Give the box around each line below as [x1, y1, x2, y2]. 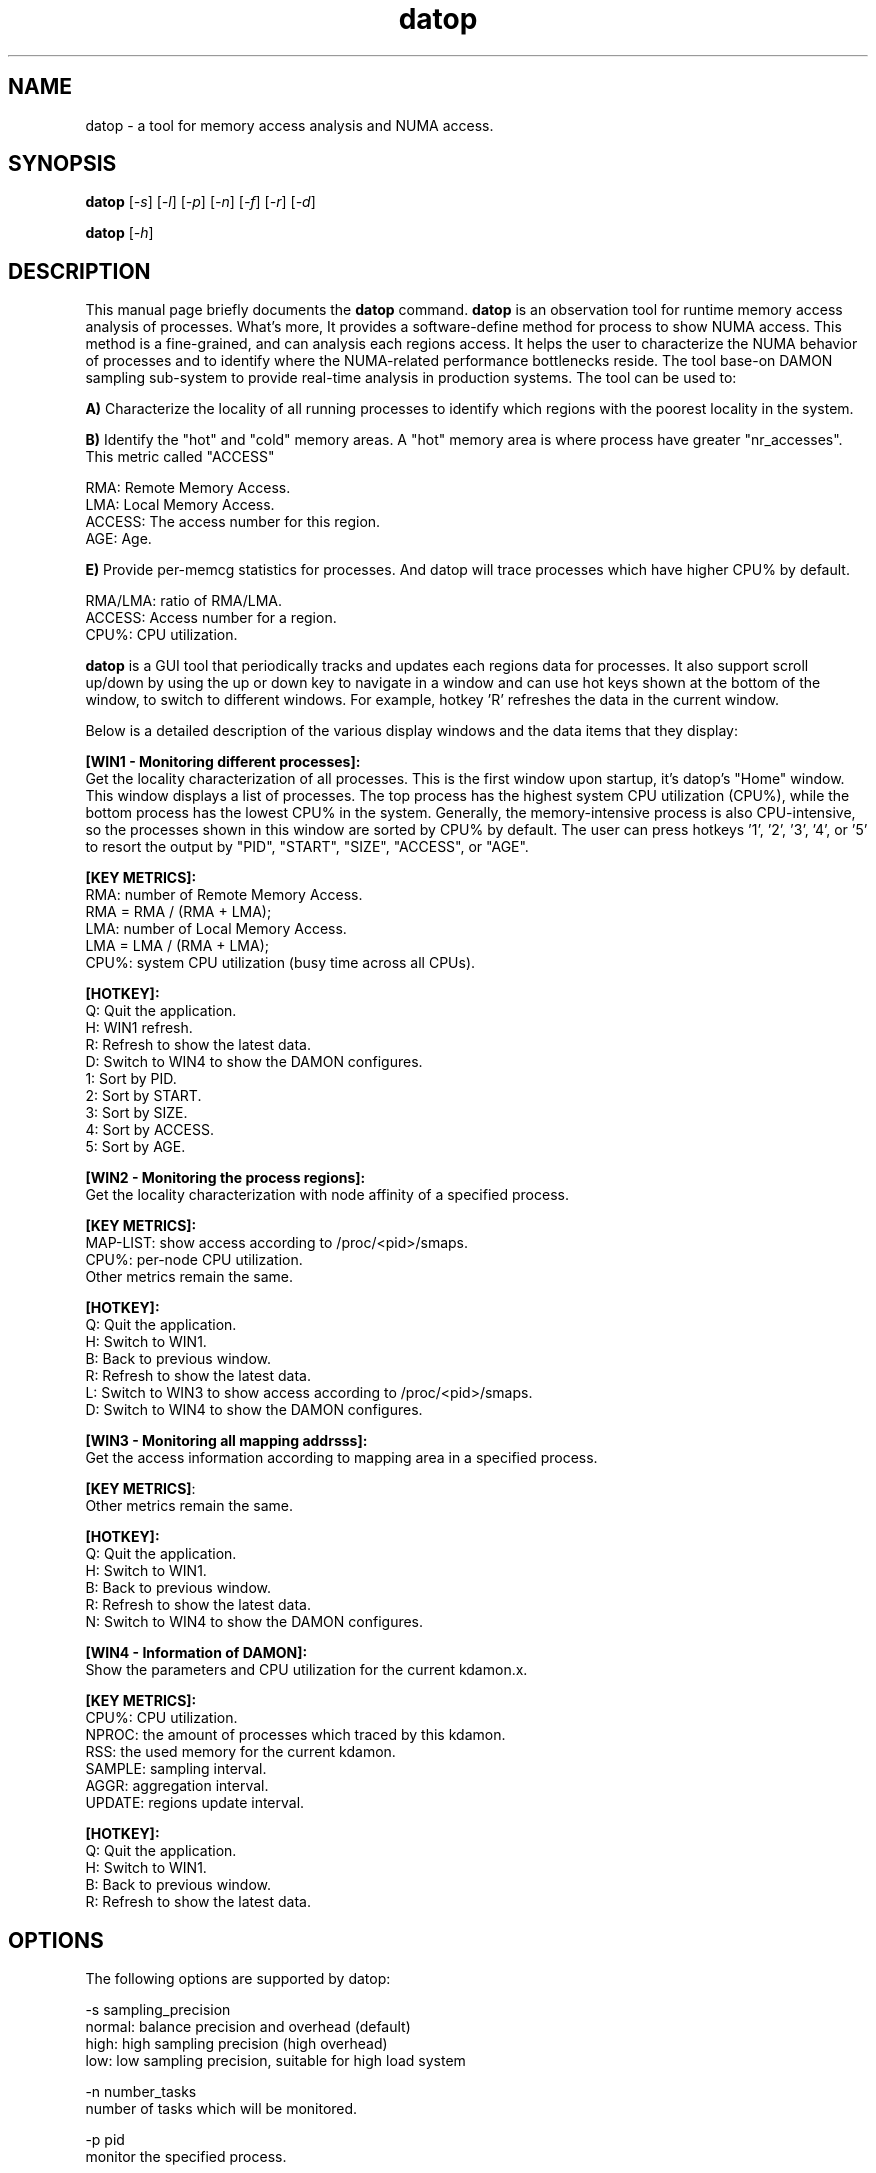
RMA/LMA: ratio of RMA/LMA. [85, 592, 283, 610]
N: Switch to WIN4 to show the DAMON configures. [85, 1613, 424, 1631]
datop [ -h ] [85, 224, 154, 242]
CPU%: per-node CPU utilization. [85, 1251, 303, 1269]
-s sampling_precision [85, 2001, 231, 2019]
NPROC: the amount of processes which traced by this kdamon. [85, 1726, 506, 1744]
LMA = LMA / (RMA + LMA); [85, 937, 270, 955]
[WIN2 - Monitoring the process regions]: [85, 1169, 366, 1187]
